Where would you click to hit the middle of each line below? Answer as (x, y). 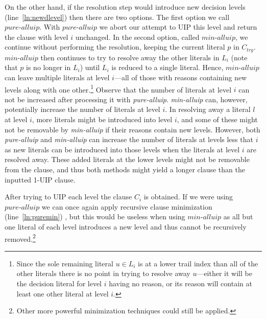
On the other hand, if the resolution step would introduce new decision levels (125, 7)
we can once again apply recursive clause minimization (127, 206)
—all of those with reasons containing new (180, 77)
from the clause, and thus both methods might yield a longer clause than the (125, 169)
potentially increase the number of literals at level (82, 109)
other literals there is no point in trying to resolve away (103, 273)
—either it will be (224, 273)
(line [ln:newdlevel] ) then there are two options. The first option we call (117, 17)
